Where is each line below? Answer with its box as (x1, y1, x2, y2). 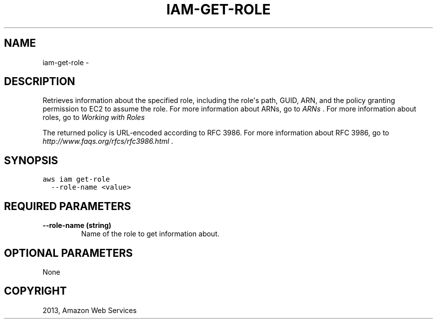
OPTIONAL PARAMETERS (4, 246, 133, 259)
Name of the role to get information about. (81, 229, 219, 238)
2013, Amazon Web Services (42, 306, 137, 315)
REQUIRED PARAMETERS (4, 200, 131, 213)
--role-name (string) (42, 221, 112, 230)
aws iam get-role (42, 175, 110, 184)
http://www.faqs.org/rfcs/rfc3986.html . (42, 137, 174, 146)
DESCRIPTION (4, 75, 75, 88)
